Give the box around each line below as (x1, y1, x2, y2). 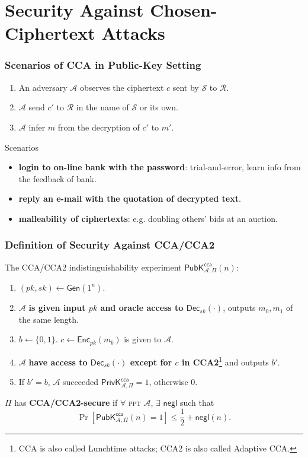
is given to (124, 333, 162, 345)
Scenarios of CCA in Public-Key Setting (5, 58, 201, 72)
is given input (28, 301, 86, 314)
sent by (172, 81, 199, 93)
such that (179, 396, 214, 408)
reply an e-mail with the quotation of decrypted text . (18, 192, 241, 205)
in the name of (76, 101, 129, 113)
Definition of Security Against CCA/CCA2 (5, 237, 215, 252)
